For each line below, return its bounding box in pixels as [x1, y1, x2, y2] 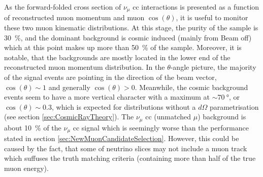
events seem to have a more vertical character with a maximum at [4, 92, 210, 102]
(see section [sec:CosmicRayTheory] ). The [4, 111, 134, 122]
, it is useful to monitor [176, 12, 248, 23]
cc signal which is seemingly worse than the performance [73, 122, 249, 132]
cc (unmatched [145, 111, 191, 122]
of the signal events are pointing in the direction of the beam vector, [4, 72, 217, 82]
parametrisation [209, 101, 259, 112]
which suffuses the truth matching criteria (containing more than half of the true [4, 153, 256, 163]
